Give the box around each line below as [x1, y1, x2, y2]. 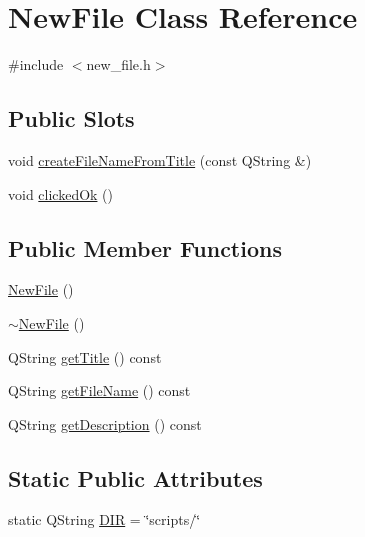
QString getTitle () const [8, 346, 162, 367]
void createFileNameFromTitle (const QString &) [8, 149, 312, 170]
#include [8, 54, 64, 75]
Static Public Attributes [8, 462, 263, 493]
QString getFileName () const [8, 380, 191, 401]
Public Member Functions [8, 232, 282, 263]
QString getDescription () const [8, 413, 202, 434]
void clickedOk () [8, 183, 114, 204]
